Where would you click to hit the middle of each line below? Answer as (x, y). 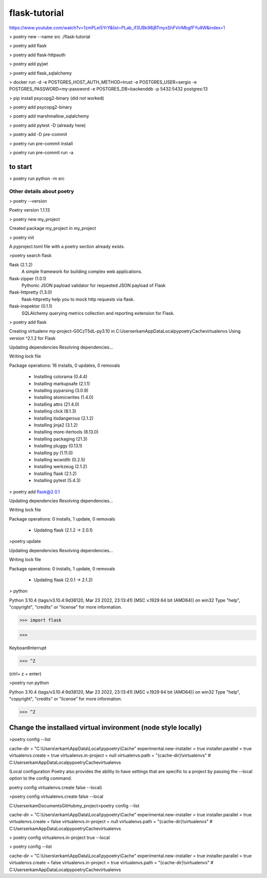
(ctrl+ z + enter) (25, 674)
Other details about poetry (42, 191)
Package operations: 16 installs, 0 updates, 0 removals (65, 365)
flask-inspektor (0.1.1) (31, 306)
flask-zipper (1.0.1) (28, 278)
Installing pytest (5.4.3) (57, 481)
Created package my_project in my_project (53, 228)
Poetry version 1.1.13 (30, 210)
